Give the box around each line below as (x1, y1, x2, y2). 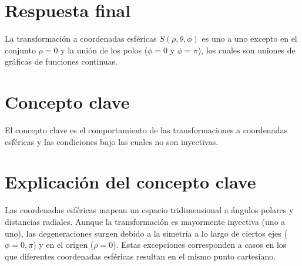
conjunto (5, 43, 36, 56)
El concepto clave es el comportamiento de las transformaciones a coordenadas (5, 124, 287, 136)
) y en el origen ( (33, 238, 94, 251)
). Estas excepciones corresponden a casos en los (113, 238, 287, 251)
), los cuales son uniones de (197, 43, 296, 56)
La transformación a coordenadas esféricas (5, 32, 157, 45)
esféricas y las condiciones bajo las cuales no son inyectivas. (5, 135, 219, 147)
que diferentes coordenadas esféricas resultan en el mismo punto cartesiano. (5, 250, 276, 262)
